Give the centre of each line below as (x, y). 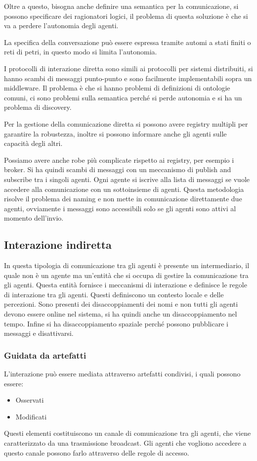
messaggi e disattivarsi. (39, 333)
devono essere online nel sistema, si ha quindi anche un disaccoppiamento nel (121, 314)
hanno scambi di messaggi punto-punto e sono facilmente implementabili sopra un (128, 78)
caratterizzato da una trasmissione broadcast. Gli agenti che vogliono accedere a (125, 443)
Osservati (30, 400)
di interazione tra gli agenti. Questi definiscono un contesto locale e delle (114, 294)
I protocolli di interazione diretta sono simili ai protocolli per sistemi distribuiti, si (128, 68)
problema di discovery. (38, 107)
